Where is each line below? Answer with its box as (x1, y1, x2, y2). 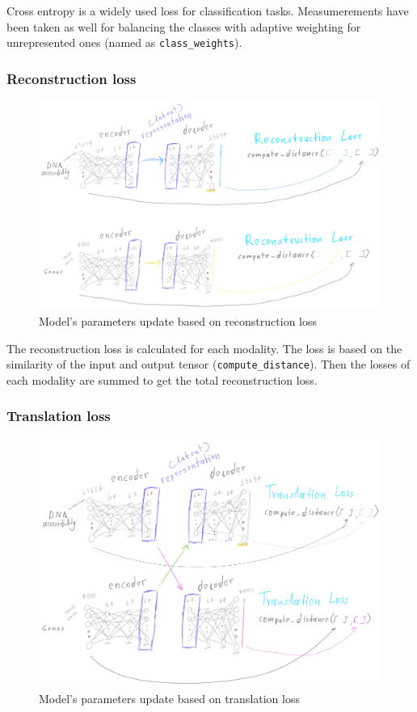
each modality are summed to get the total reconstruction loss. (6, 371, 318, 388)
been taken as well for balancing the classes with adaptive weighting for (6, 18, 361, 35)
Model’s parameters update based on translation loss (39, 689, 300, 706)
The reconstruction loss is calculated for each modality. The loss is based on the (6, 339, 402, 356)
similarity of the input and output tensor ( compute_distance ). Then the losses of (6, 356, 411, 373)
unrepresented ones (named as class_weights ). (6, 34, 242, 51)
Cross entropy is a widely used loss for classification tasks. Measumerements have (6, 2, 409, 19)
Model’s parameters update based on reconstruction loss (39, 313, 318, 330)
